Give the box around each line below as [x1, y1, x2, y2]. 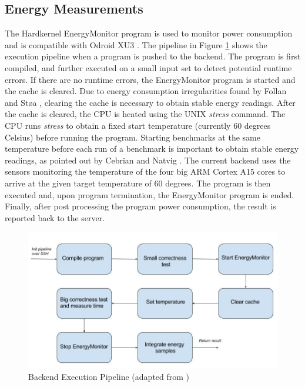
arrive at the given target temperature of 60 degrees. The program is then [5, 176, 271, 189]
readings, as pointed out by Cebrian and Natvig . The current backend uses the [5, 154, 291, 166]
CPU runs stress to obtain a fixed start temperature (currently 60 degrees [5, 119, 271, 131]
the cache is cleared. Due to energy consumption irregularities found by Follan [5, 85, 287, 97]
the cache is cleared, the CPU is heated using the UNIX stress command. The [5, 108, 286, 120]
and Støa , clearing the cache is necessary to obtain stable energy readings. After [5, 96, 296, 108]
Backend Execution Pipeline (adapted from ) [28, 370, 190, 382]
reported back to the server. [5, 211, 105, 223]
